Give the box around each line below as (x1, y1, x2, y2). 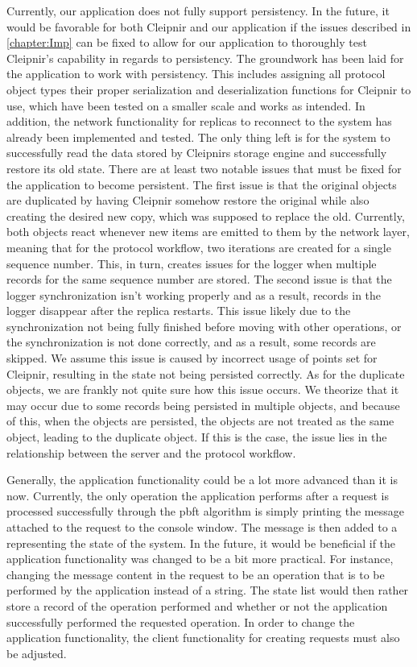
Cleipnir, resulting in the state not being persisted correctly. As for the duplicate (6, 365, 405, 382)
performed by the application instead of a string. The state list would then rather (6, 582, 409, 599)
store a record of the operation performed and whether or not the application (6, 597, 388, 614)
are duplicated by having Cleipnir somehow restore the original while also (6, 192, 370, 209)
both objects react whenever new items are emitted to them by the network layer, (6, 223, 410, 240)
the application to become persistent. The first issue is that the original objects (6, 176, 397, 193)
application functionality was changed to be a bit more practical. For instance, (6, 550, 394, 567)
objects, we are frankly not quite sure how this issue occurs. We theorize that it (6, 381, 399, 398)
